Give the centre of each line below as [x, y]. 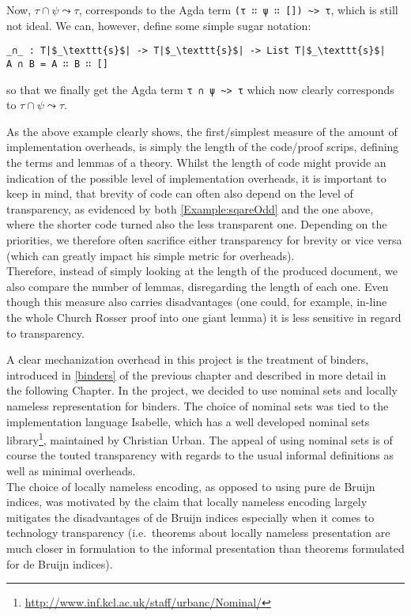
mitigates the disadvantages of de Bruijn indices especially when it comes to [190, 517]
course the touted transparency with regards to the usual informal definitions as [200, 455]
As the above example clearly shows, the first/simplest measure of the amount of [202, 131]
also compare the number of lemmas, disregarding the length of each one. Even [198, 286]
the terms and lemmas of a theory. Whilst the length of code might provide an [196, 162]
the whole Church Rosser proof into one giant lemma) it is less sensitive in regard [204, 317]
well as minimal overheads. [71, 470]
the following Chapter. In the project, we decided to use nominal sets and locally [202, 390]
